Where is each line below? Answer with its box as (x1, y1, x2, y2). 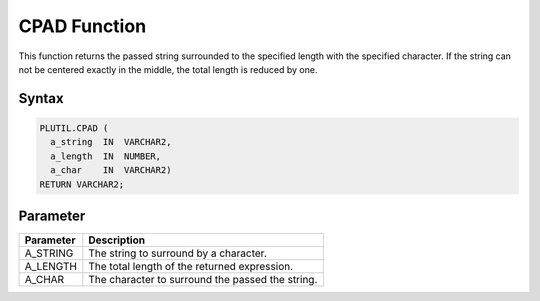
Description (88, 233, 145, 247)
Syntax (18, 90, 64, 107)
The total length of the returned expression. (88, 260, 294, 273)
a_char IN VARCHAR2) (50, 165, 172, 176)
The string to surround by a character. (88, 246, 267, 260)
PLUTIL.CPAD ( (39, 122, 109, 134)
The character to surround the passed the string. (88, 273, 318, 286)
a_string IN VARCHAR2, (50, 136, 172, 148)
